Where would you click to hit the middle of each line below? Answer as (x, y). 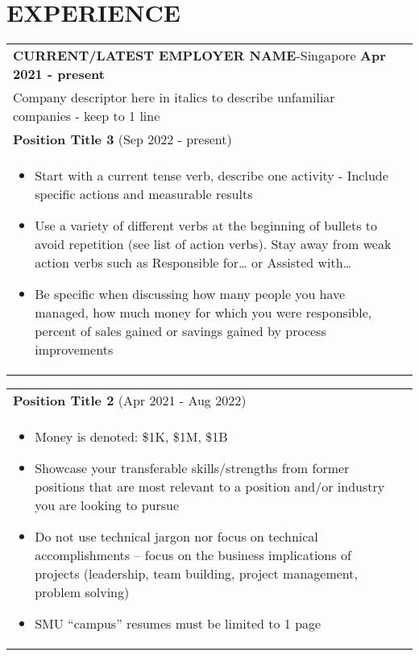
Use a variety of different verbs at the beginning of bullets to (206, 226)
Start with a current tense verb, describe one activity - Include (212, 176)
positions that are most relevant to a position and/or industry (210, 487)
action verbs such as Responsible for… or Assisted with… (193, 263)
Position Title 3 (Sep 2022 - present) (122, 139)
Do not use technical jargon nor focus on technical (176, 537)
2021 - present (59, 74)
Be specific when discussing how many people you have (190, 294)
